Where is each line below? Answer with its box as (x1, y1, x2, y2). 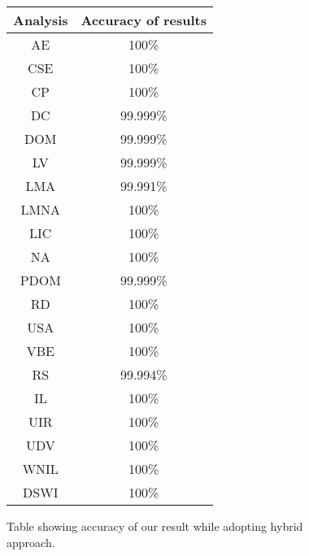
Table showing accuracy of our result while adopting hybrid (7, 518, 303, 534)
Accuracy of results (81, 11, 207, 29)
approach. (7, 533, 55, 550)
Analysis (13, 11, 68, 29)
